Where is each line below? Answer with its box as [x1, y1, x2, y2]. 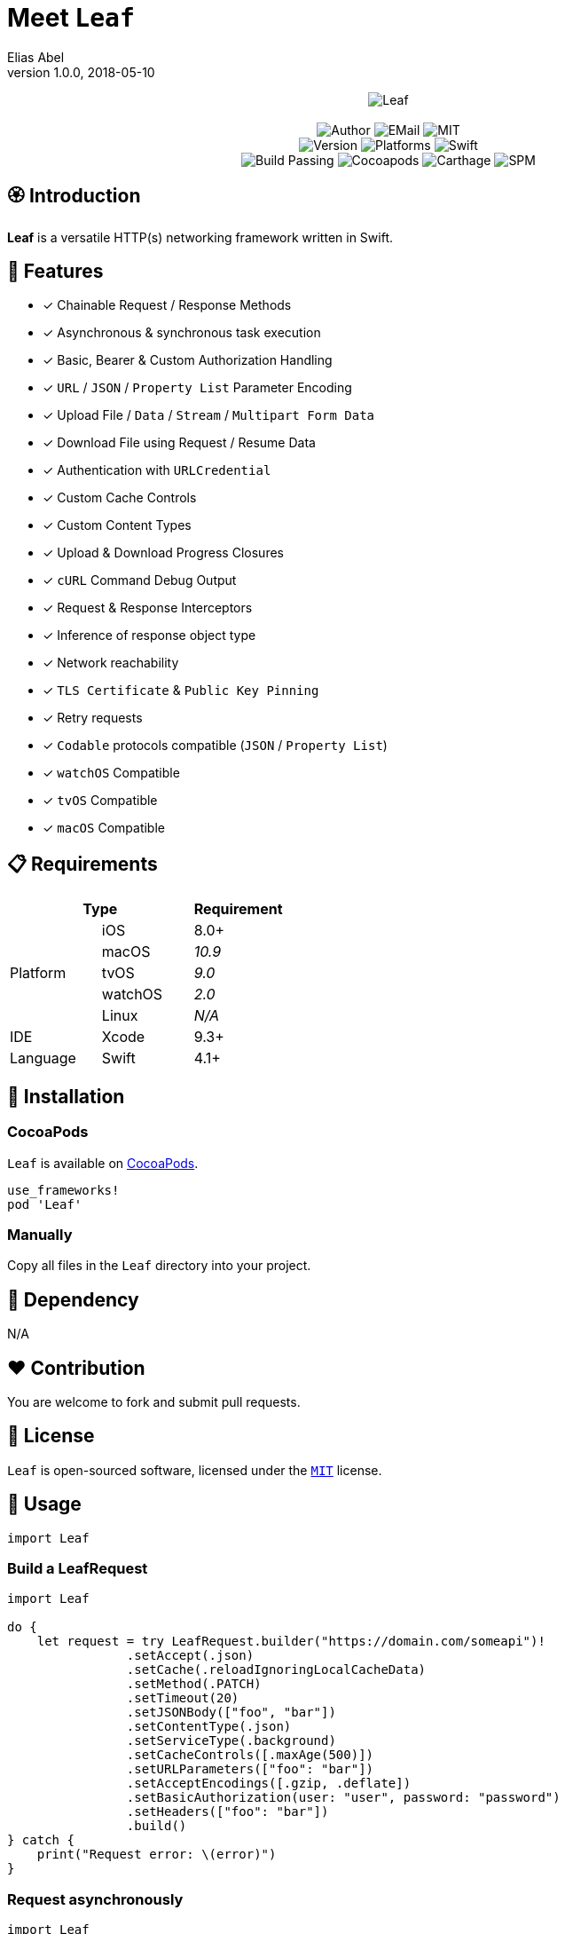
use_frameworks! [7, 1182, 120, 1197]
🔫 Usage [7, 1493, 82, 1516]
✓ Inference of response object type [43, 628, 256, 643]
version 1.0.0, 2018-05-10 [7, 64, 155, 80]
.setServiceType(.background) [126, 1733, 336, 1748]
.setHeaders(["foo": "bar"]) [126, 1804, 329, 1820]
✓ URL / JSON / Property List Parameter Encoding [43, 380, 352, 396]
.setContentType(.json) [126, 1719, 292, 1734]
